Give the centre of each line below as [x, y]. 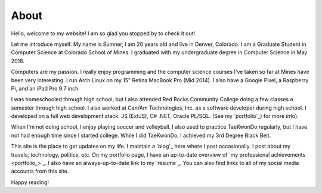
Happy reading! [30, 182]
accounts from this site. [40, 171]
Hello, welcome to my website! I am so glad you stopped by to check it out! [103, 33]
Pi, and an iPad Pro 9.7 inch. [46, 88]
